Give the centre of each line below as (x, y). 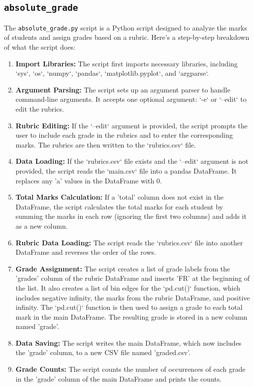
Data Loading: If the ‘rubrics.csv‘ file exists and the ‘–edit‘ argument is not (132, 161)
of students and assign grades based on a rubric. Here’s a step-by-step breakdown (127, 37)
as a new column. (42, 225)
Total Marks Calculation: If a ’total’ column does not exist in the (120, 197)
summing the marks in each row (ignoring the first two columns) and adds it (131, 216)
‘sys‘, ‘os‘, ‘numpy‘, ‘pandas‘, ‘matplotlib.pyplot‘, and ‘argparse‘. (112, 73)
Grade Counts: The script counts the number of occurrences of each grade (130, 369)
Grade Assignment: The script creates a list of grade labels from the (123, 268)
